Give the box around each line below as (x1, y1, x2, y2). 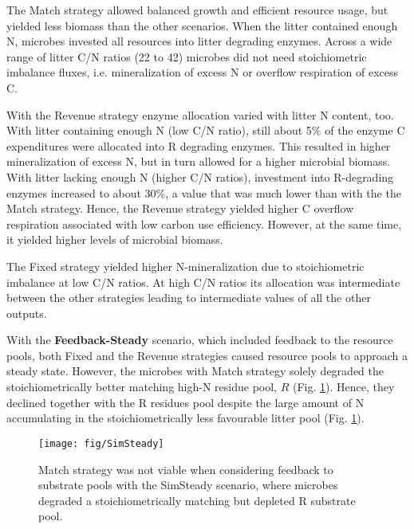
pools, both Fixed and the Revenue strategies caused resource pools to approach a (6, 347, 408, 363)
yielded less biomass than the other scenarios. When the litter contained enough (6, 17, 398, 33)
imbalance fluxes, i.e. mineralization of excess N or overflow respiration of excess (6, 64, 398, 80)
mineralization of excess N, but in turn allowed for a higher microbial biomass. (6, 153, 391, 170)
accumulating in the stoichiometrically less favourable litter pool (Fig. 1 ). (6, 409, 365, 426)
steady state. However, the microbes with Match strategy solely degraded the (6, 362, 384, 379)
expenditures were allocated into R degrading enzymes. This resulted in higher (6, 137, 391, 154)
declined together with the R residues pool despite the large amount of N (6, 394, 365, 410)
